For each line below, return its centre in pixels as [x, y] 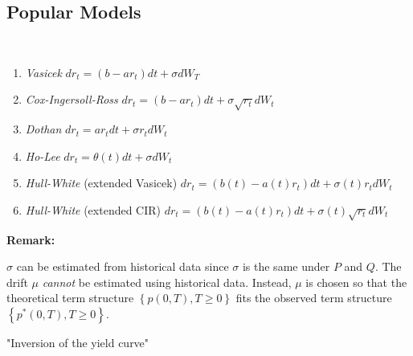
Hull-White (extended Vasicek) [101, 183]
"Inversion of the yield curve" [78, 343]
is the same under [286, 266]
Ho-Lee [43, 155]
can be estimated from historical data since [123, 266]
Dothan [43, 129]
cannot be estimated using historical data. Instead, [167, 282]
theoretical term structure [70, 298]
